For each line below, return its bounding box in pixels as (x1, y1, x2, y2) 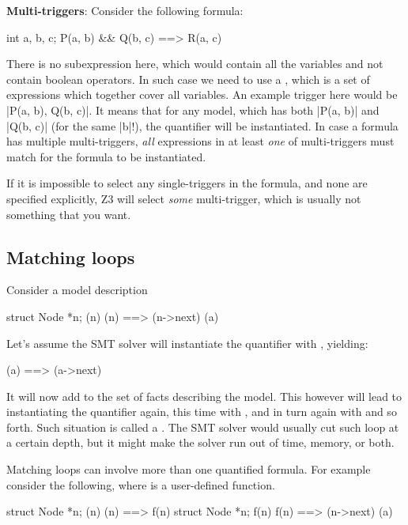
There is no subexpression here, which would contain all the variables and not (6, 55, 383, 72)
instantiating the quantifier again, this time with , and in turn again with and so (6, 403, 397, 420)
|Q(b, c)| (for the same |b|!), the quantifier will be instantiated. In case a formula (6, 117, 399, 134)
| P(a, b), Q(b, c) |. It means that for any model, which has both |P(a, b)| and (6, 101, 380, 118)
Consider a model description (6, 281, 148, 298)
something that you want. (6, 206, 131, 222)
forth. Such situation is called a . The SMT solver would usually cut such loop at (6, 418, 399, 435)
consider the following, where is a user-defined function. (6, 476, 275, 493)
